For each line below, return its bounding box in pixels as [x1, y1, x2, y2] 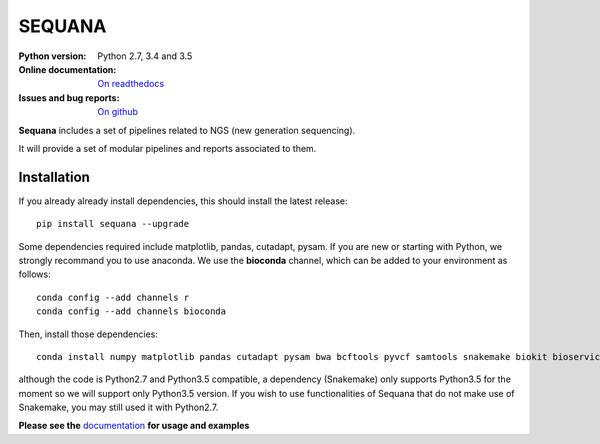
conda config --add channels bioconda [36, 306, 227, 317]
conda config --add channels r [36, 291, 190, 303]
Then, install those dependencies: [18, 328, 159, 340]
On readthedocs [97, 78, 165, 90]
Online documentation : [18, 63, 117, 75]
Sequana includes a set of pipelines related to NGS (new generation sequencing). [18, 124, 356, 136]
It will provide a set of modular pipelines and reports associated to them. [18, 142, 317, 154]
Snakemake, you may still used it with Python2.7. [18, 401, 219, 414]
